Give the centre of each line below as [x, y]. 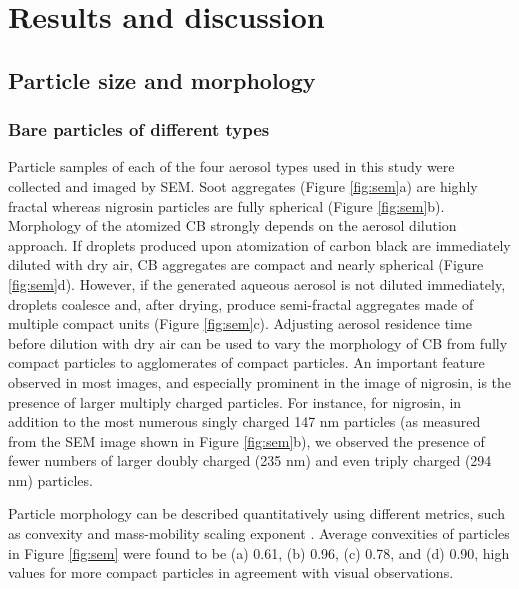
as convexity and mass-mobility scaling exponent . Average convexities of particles [259, 533]
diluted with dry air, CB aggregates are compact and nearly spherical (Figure [246, 264]
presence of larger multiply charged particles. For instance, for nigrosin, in [235, 401]
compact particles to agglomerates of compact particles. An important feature [246, 362]
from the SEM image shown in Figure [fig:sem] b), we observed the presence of [246, 440]
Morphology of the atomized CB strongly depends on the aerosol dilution [232, 225]
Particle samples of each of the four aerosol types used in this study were [231, 166]
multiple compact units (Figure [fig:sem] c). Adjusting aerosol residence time [240, 323]
